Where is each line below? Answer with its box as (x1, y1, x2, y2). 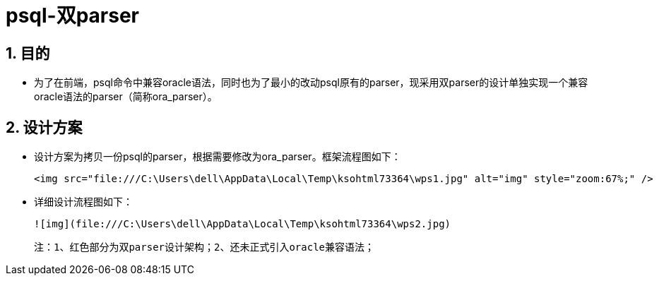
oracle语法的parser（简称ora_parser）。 (34, 90, 218, 103)
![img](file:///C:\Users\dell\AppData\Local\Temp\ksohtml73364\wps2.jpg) (34, 218, 451, 230)
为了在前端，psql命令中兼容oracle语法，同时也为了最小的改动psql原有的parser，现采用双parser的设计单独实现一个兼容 (34, 76, 588, 89)
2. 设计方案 (6, 118, 83, 136)
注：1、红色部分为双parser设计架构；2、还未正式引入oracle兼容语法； (34, 241, 375, 253)
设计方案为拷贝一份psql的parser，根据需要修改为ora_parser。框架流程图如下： (34, 150, 401, 163)
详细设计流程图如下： (34, 196, 133, 208)
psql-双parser (6, 4, 140, 28)
